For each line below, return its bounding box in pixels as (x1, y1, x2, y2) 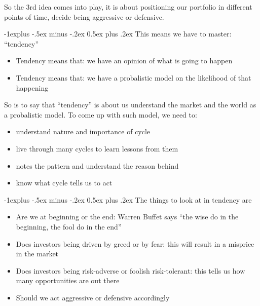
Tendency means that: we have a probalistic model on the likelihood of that (16, 72, 251, 83)
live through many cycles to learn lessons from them (16, 143, 178, 154)
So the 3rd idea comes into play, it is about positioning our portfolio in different (4, 2, 252, 12)
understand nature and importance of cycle (16, 126, 151, 137)
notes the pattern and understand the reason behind (16, 160, 179, 171)
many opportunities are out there (16, 275, 120, 286)
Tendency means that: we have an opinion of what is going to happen (16, 55, 233, 66)
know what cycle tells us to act (16, 177, 113, 188)
